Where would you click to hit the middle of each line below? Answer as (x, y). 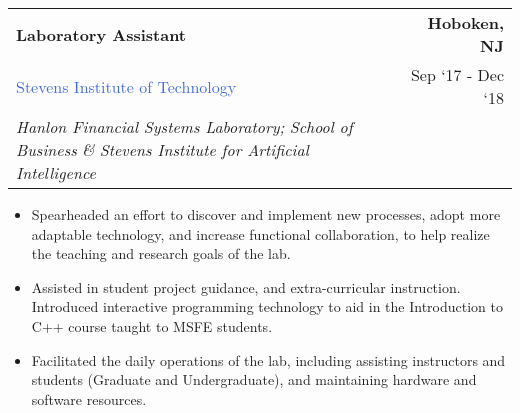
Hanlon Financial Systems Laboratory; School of (184, 126)
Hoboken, (465, 22)
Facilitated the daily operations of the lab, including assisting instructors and (268, 359)
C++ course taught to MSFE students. (152, 325)
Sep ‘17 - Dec (457, 74)
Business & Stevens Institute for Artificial (162, 149)
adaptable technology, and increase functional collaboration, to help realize (260, 233)
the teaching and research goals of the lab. (161, 253)
